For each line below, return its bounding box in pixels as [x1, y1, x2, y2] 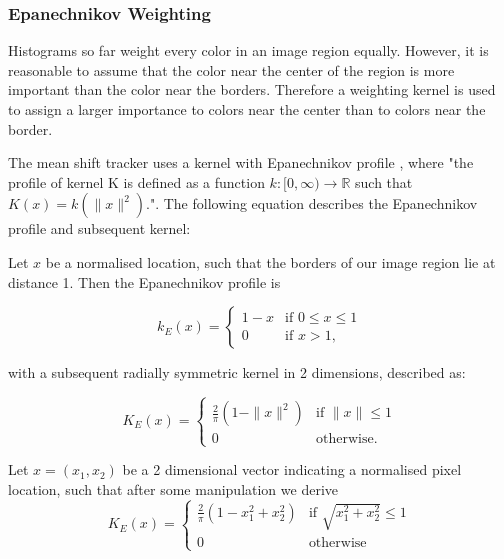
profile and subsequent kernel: [8, 218, 191, 239]
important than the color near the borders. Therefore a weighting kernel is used [8, 79, 496, 100]
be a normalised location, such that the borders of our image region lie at [45, 251, 496, 272]
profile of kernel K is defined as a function [8, 171, 265, 192]
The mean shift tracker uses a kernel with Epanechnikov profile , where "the [8, 152, 474, 173]
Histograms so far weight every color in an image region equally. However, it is [8, 40, 489, 61]
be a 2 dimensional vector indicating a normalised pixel [122, 459, 462, 480]
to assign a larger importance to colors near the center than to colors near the [8, 99, 486, 119]
